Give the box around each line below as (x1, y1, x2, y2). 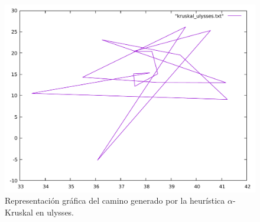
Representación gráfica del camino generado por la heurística (5, 194, 225, 207)
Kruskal (5, 205, 33, 218)
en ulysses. (35, 205, 74, 218)
